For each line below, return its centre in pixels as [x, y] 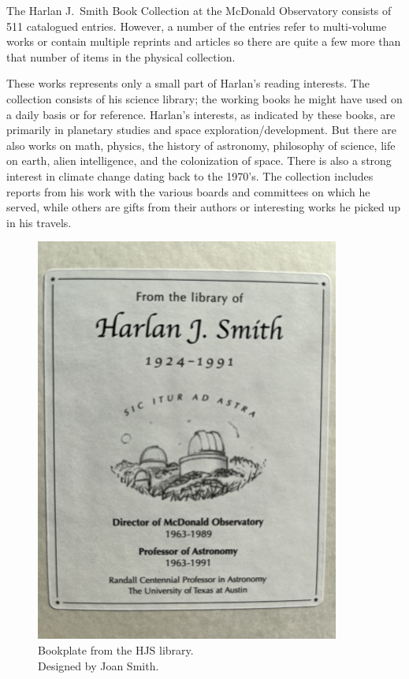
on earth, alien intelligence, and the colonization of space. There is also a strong [199, 160]
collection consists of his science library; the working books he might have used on [204, 98]
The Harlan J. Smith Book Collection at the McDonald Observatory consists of [199, 10]
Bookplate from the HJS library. [116, 649]
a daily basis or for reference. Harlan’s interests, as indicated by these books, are [201, 114]
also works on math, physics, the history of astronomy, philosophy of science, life [201, 145]
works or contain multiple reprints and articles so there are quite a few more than [204, 41]
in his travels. [39, 222]
